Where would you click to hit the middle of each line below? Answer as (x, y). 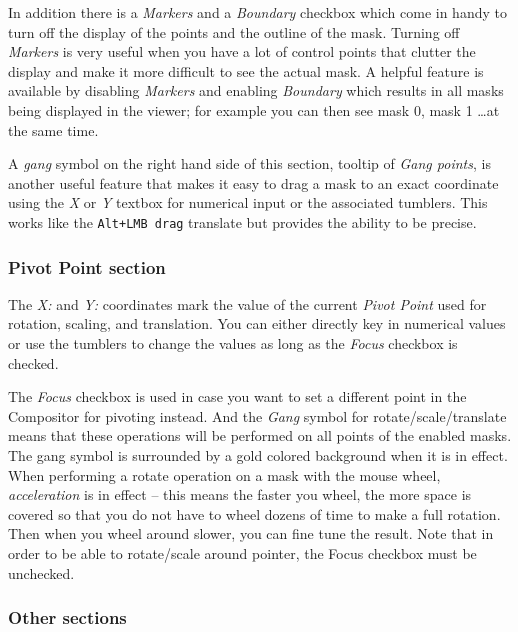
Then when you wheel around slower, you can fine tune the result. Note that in (251, 533)
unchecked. (41, 572)
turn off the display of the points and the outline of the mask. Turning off (234, 31)
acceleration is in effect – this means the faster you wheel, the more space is (240, 494)
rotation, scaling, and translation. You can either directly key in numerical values (257, 323)
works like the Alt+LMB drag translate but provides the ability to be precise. (242, 221)
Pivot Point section (87, 266)
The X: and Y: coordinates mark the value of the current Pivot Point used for (247, 303)
